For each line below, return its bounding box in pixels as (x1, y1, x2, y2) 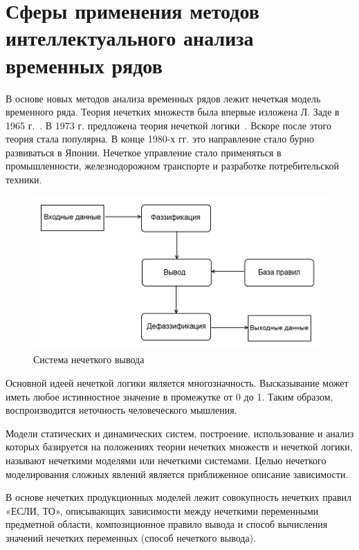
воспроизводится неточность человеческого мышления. (6, 403, 237, 417)
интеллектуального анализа (6, 24, 254, 52)
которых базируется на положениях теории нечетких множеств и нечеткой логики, (6, 439, 353, 454)
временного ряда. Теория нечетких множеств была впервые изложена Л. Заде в (6, 104, 340, 119)
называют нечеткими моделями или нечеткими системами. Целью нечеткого (6, 452, 326, 467)
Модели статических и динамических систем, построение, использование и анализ (6, 425, 354, 440)
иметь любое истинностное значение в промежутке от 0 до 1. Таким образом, (6, 389, 333, 403)
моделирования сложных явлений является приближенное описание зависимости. (6, 466, 349, 481)
